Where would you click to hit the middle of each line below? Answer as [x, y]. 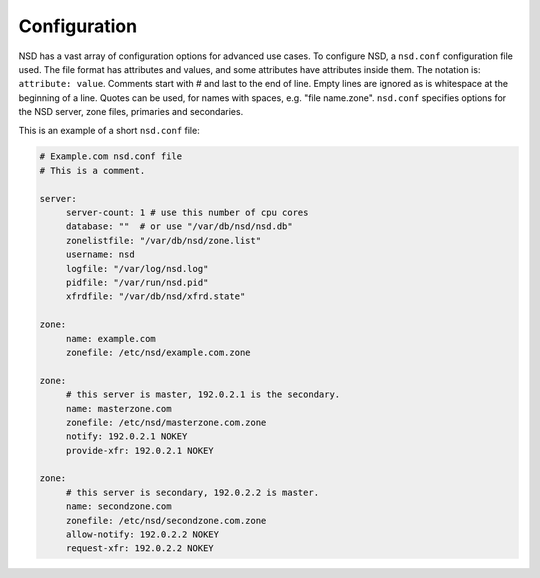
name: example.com [111, 338]
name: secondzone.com [118, 506]
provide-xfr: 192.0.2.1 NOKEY [139, 450]
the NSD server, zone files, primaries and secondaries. [131, 112]
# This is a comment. [92, 170]
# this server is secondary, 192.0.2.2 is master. [192, 492]
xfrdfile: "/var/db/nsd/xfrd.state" [155, 296]
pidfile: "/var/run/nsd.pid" [137, 282]
